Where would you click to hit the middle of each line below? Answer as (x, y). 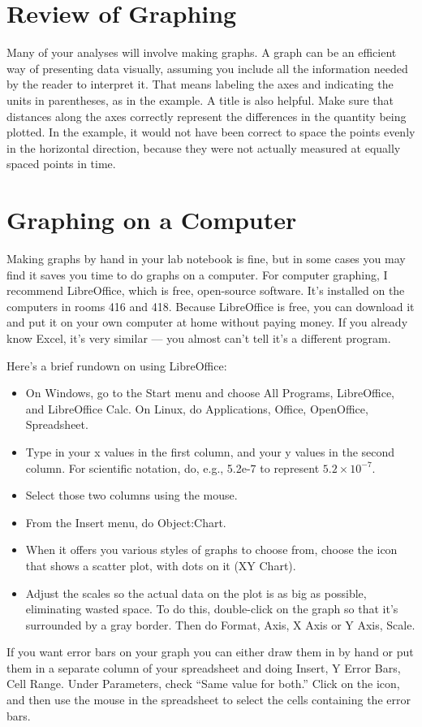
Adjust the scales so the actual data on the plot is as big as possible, (196, 593)
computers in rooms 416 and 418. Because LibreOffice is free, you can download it (211, 306)
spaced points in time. (61, 164)
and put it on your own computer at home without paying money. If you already (207, 322)
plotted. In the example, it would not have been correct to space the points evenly (211, 132)
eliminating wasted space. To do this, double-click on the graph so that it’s (212, 609)
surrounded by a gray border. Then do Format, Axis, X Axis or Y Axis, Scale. (220, 624)
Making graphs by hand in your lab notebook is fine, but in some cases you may (206, 258)
